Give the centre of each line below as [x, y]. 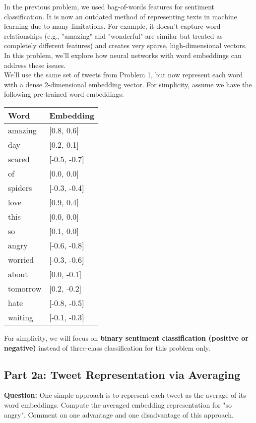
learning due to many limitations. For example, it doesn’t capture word [112, 26]
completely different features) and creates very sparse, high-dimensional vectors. [126, 45]
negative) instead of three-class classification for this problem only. [107, 347]
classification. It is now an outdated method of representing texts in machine [121, 16]
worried [21, 259]
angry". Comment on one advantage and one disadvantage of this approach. [119, 414]
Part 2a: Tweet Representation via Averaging [122, 374]
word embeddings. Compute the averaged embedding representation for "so [118, 404]
